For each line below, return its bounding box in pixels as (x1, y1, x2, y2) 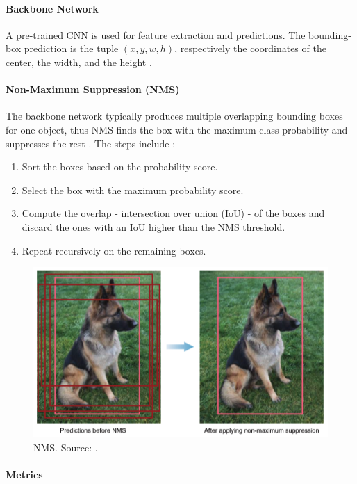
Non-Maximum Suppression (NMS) (6, 82, 180, 97)
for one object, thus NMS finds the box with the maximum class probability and (6, 122, 348, 136)
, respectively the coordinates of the (174, 41, 326, 56)
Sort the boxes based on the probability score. (22, 159, 218, 174)
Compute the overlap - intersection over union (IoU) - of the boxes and (22, 206, 325, 220)
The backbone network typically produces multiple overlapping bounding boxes (6, 108, 343, 123)
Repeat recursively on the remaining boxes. (22, 243, 206, 257)
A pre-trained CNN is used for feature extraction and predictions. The (6, 27, 306, 42)
